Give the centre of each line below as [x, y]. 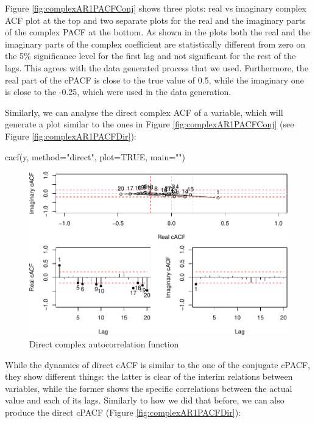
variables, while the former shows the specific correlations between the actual [149, 388]
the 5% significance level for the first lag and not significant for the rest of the [150, 56]
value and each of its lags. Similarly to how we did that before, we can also [145, 400]
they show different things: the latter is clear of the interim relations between [149, 376]
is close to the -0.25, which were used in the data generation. [118, 92]
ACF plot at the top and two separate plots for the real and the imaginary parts [155, 20]
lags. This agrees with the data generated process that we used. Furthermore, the [157, 67]
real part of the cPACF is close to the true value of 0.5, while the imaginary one [154, 80]
